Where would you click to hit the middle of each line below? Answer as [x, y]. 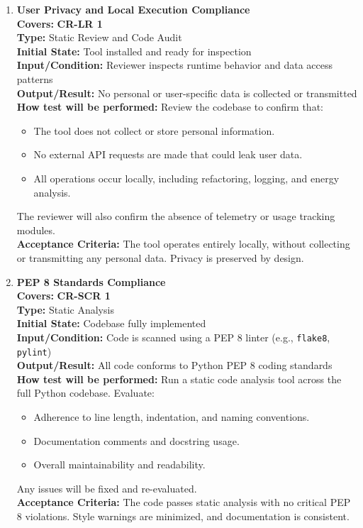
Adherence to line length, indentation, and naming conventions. [172, 416]
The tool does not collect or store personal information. [154, 130]
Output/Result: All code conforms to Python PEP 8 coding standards [174, 365]
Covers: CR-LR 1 [60, 23]
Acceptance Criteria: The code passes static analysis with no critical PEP [184, 502]
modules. [36, 230]
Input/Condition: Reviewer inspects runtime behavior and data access [175, 65]
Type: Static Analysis [65, 309]
